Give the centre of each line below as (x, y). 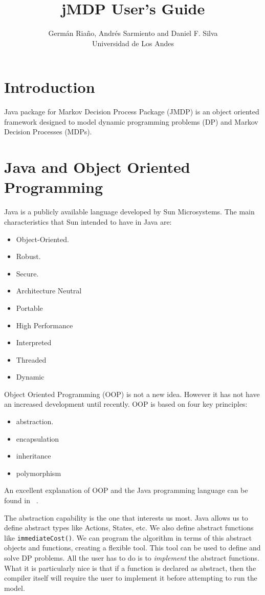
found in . (21, 500)
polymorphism (39, 473)
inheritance (34, 456)
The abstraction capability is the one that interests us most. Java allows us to (126, 517)
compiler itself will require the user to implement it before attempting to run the (131, 578)
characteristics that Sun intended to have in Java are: (88, 221)
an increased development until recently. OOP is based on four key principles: (126, 404)
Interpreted (34, 342)
